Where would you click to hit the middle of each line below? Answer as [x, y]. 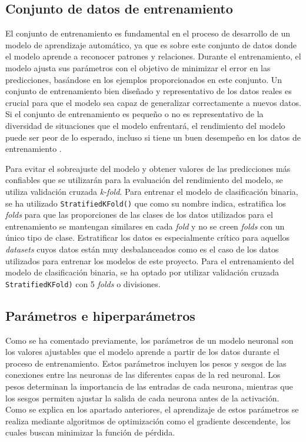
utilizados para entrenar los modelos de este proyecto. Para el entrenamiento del [150, 260]
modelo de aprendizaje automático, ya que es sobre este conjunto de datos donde [151, 44]
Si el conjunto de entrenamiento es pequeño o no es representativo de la [134, 114]
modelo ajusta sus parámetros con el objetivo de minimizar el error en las [138, 67]
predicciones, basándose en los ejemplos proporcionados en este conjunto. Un [144, 79]
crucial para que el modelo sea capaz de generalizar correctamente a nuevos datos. [153, 102]
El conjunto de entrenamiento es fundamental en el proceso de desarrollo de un [148, 33]
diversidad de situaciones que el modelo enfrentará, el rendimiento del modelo [145, 125]
